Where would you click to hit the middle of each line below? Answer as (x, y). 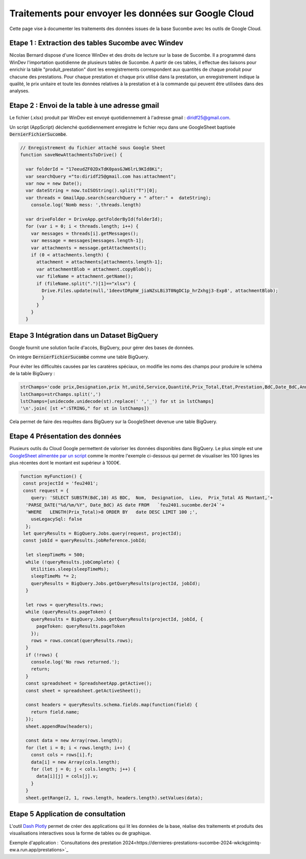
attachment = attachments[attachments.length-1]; (100, 262)
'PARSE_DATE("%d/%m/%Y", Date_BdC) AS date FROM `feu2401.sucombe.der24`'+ (125, 505)
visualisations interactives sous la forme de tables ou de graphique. (80, 833)
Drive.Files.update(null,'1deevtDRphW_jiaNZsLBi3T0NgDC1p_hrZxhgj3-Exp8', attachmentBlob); (160, 290)
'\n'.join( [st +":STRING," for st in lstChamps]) (85, 409)
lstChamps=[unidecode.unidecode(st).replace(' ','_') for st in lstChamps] (117, 401)
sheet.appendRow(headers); (59, 726)
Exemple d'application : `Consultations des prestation (66, 843)
